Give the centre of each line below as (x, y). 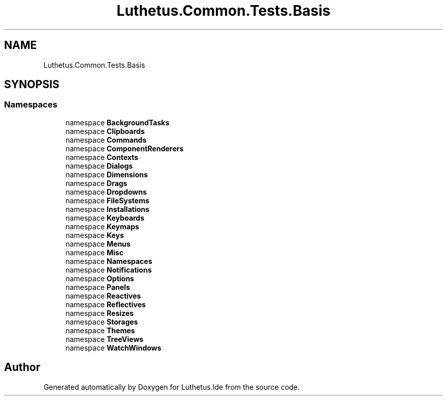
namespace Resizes (100, 313)
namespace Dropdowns (106, 192)
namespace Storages (102, 322)
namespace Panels (98, 287)
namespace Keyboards (105, 218)
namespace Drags (96, 183)
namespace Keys (95, 235)
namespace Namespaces (109, 261)
